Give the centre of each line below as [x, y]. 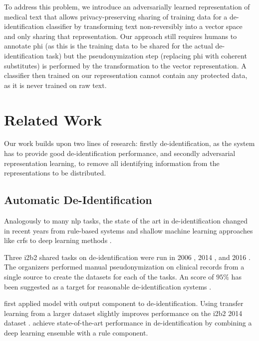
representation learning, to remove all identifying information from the [112, 163]
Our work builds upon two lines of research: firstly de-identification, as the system [129, 143]
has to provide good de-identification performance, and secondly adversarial [120, 153]
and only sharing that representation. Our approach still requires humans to [121, 36]
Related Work [53, 119]
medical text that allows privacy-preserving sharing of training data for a [116, 16]
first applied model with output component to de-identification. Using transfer [124, 303]
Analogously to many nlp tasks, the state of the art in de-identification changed [126, 221]
